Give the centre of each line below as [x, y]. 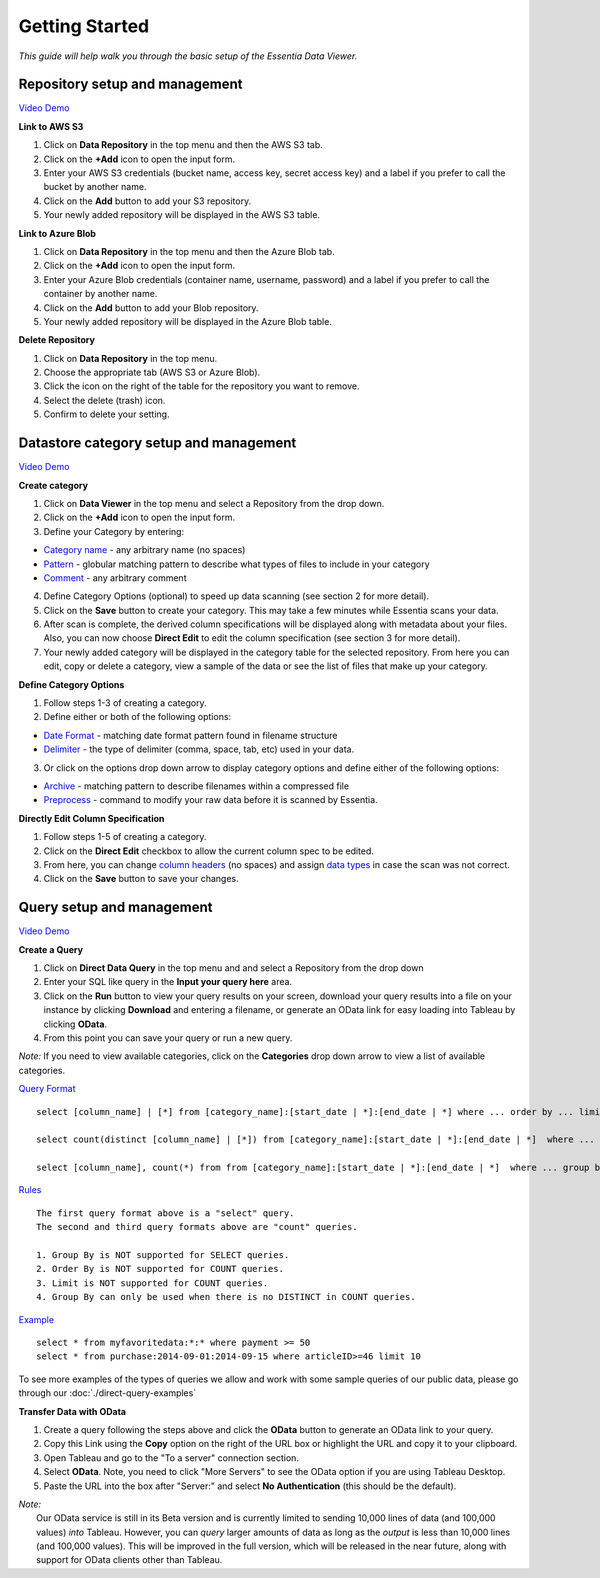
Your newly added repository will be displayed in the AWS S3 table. [181, 215]
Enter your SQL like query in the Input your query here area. [168, 982]
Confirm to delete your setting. [106, 414]
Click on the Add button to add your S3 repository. [147, 201]
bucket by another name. [95, 187]
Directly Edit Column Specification [91, 818]
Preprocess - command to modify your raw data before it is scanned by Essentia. [211, 800]
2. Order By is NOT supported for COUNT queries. [160, 1269]
